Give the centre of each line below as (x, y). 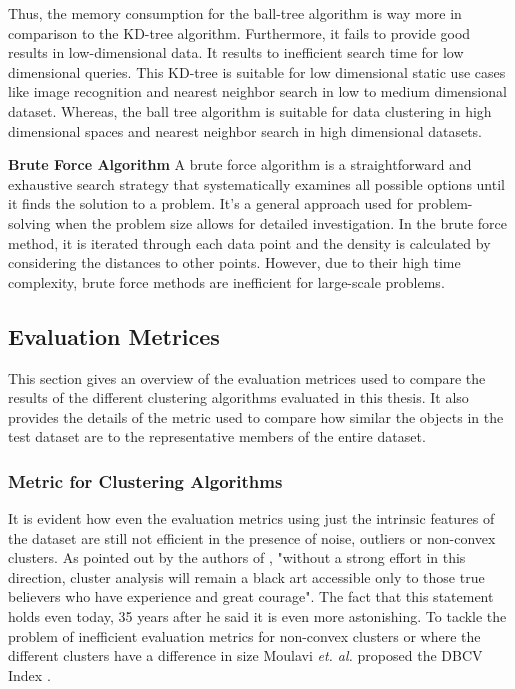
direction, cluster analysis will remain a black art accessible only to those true (246, 576)
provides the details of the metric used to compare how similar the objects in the (256, 416)
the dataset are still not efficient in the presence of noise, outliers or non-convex (252, 537)
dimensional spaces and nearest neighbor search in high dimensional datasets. (245, 130)
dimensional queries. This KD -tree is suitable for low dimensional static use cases (257, 71)
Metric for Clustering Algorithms (145, 480)
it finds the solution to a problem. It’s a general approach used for (211, 203)
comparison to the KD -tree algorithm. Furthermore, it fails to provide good (239, 32)
